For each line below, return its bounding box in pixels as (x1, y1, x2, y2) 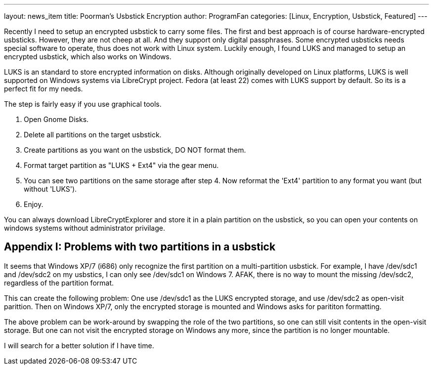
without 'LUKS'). (24, 185, 77, 193)
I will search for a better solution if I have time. (4, 341, 154, 350)
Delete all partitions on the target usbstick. (24, 130, 162, 139)
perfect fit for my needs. (4, 84, 83, 93)
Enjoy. (24, 200, 43, 208)
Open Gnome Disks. (24, 115, 89, 123)
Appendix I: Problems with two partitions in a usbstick (4, 241, 276, 253)
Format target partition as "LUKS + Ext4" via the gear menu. (24, 161, 219, 169)
